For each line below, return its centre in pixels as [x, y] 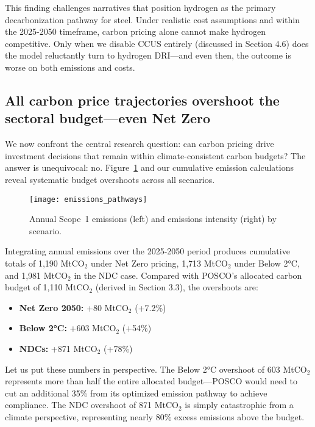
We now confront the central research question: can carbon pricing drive [140, 144]
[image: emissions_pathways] [88, 199]
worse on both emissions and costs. [70, 67]
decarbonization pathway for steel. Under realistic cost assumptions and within [153, 19]
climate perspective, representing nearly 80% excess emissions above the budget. [155, 416]
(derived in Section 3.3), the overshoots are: [177, 287]
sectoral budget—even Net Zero [108, 118]
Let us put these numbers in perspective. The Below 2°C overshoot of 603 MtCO [156, 369]
